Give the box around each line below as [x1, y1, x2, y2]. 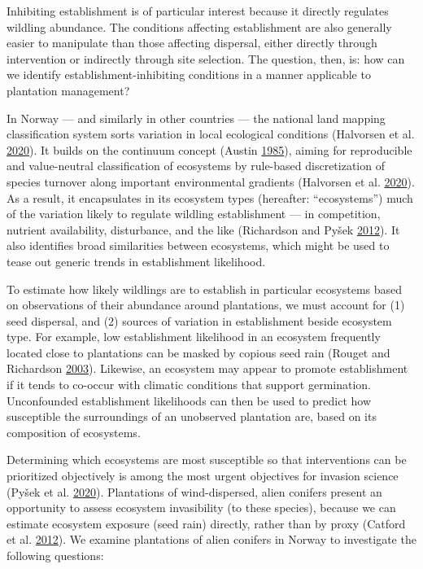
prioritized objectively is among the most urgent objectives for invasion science [7, 467, 399, 484]
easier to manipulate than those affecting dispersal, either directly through [7, 34, 377, 51]
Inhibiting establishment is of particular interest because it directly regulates [7, 2, 389, 19]
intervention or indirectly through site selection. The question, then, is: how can [7, 50, 405, 67]
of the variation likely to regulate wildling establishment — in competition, [7, 205, 381, 222]
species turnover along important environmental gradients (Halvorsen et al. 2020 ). [7, 173, 415, 190]
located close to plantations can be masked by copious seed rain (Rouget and [7, 344, 390, 361]
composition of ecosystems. [7, 423, 141, 440]
